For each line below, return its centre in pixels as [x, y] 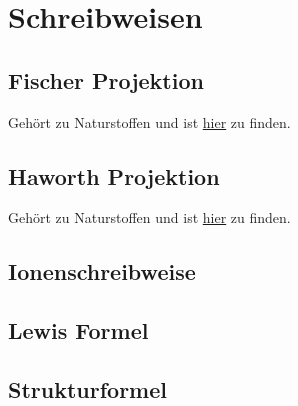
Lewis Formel [78, 330]
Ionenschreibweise [102, 271]
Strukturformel [87, 388]
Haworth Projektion [114, 175]
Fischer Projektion [106, 79]
